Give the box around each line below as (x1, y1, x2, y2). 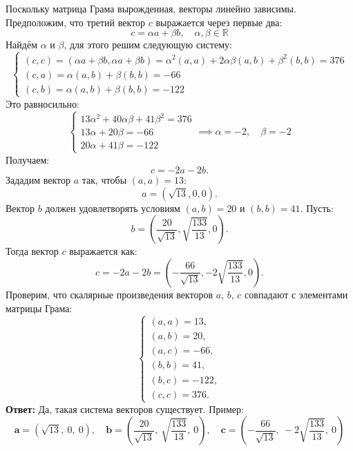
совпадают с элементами (245, 287, 348, 301)
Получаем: (6, 152, 50, 166)
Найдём (6, 37, 38, 52)
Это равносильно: (6, 96, 79, 111)
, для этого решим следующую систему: (64, 37, 232, 52)
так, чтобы (82, 173, 127, 187)
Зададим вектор (6, 173, 70, 187)
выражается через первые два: (155, 15, 283, 29)
